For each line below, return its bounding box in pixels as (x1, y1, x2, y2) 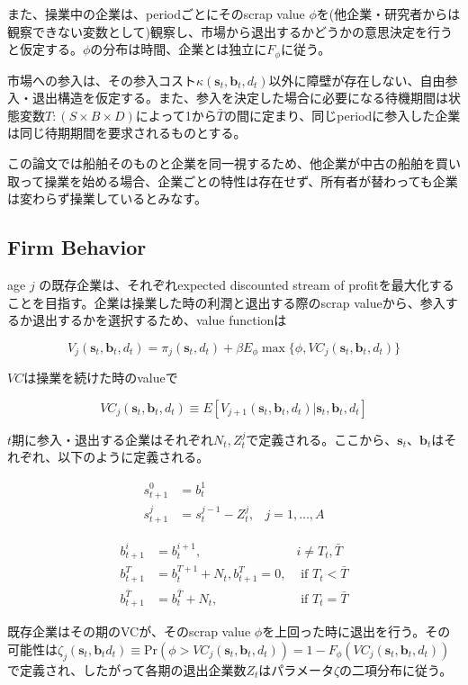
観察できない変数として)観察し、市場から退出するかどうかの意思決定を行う (7, 22, 454, 41)
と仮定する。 (7, 40, 83, 59)
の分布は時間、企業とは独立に (90, 40, 267, 59)
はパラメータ (258, 660, 334, 679)
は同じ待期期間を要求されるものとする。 (7, 123, 247, 142)
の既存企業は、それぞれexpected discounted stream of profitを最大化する (39, 275, 454, 293)
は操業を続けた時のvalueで (23, 368, 178, 387)
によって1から (135, 105, 217, 124)
